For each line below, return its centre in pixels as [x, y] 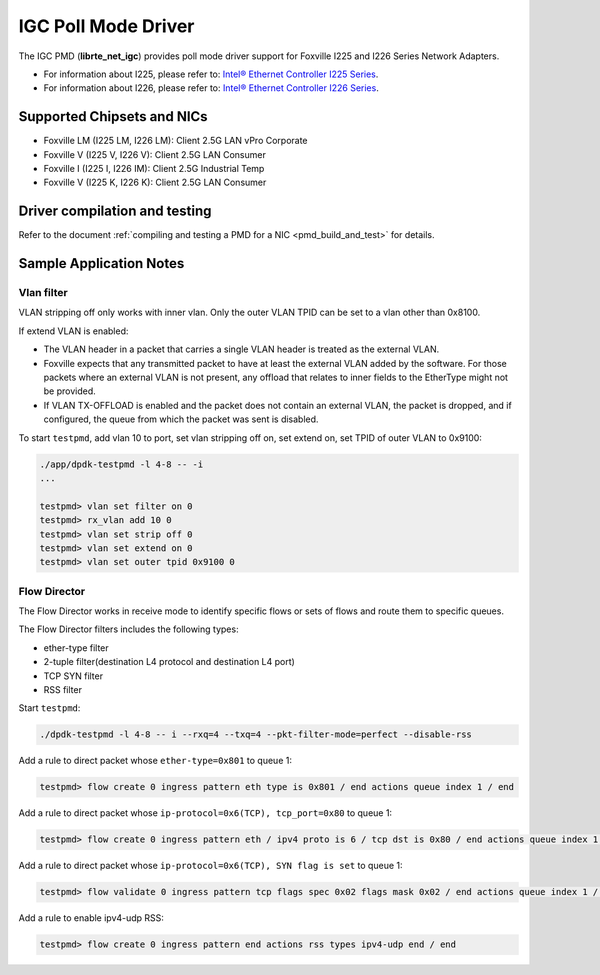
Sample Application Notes [101, 263]
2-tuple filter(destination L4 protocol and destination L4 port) [169, 662]
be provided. [70, 391]
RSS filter [62, 689]
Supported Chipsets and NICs [113, 116]
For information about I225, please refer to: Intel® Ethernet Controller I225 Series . [211, 74]
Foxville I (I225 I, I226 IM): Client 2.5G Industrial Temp [154, 169]
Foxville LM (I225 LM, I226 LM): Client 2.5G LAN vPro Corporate [176, 141]
